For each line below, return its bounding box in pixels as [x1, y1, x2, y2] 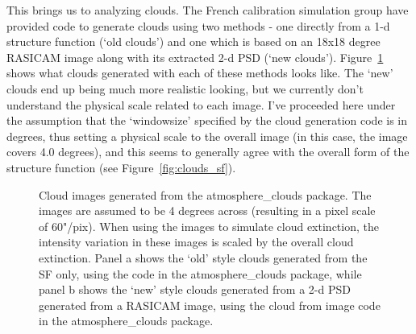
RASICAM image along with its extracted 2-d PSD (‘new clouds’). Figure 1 [6, 48, 384, 65]
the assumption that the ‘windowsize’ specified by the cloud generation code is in [6, 112, 408, 129]
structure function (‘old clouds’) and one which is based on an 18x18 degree [6, 33, 381, 50]
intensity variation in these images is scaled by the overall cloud [39, 233, 354, 250]
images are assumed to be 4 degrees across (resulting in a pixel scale [39, 202, 376, 219]
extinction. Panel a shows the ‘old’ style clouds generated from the [39, 249, 368, 266]
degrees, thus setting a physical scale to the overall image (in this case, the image [6, 127, 408, 144]
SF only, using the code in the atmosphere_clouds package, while [39, 265, 362, 282]
